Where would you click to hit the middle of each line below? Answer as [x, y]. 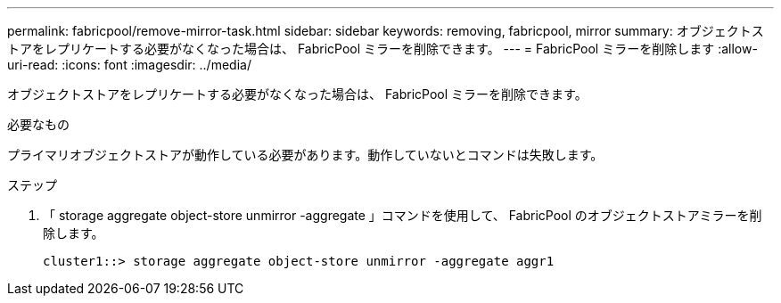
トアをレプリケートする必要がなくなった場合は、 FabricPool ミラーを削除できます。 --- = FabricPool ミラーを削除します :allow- [382, 49]
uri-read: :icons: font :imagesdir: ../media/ [129, 65]
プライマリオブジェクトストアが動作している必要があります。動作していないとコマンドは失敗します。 [305, 155]
